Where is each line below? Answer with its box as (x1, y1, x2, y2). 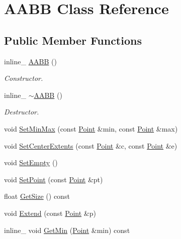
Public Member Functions (4, 32, 142, 48)
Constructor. (4, 73, 43, 83)
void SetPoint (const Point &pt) (4, 174, 103, 184)
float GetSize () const (4, 191, 70, 201)
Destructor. (4, 106, 39, 117)
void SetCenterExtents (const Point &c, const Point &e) (4, 140, 177, 151)
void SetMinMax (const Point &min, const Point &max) (4, 123, 178, 134)
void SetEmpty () (4, 157, 58, 168)
